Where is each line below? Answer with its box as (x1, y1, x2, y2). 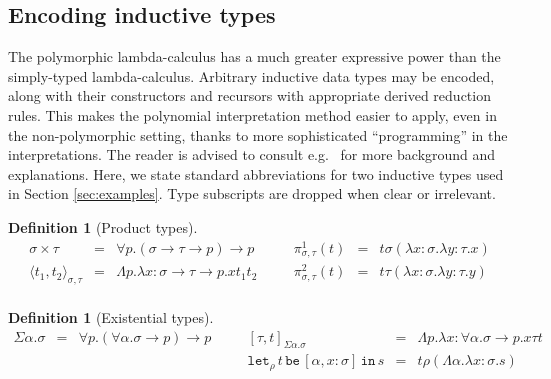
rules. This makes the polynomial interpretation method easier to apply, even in (8, 104, 497, 125)
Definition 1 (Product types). (8, 216, 198, 237)
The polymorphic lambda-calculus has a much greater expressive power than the (8, 46, 501, 67)
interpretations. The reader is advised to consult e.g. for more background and (8, 144, 496, 165)
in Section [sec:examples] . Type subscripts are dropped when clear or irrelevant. (8, 183, 496, 204)
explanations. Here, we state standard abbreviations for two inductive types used (8, 163, 504, 184)
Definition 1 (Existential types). (8, 307, 214, 328)
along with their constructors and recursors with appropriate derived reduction (8, 85, 491, 106)
